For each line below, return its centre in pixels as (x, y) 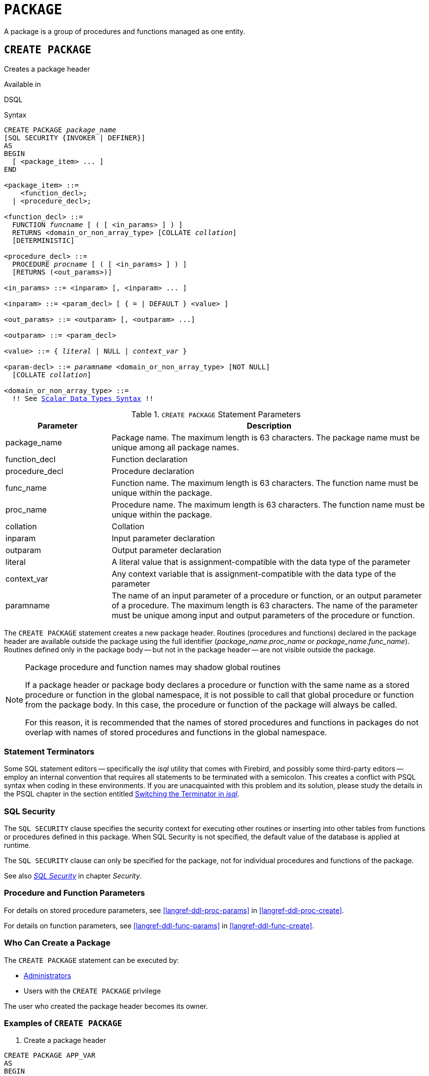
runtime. (18, 845)
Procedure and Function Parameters (74, 893)
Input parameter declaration (163, 538)
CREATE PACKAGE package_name (60, 130)
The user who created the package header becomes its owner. (106, 1006)
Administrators (48, 975)
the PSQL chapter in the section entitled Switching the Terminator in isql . (122, 794)
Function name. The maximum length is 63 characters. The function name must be (265, 483)
